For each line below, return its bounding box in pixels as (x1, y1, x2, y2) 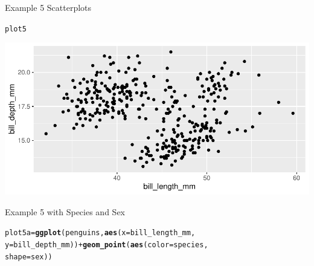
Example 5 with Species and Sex (5, 205, 125, 218)
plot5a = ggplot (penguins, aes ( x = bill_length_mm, (5, 229, 196, 238)
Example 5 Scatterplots (5, 1, 92, 13)
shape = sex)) (5, 252, 53, 261)
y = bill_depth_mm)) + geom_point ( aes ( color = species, (5, 241, 208, 250)
